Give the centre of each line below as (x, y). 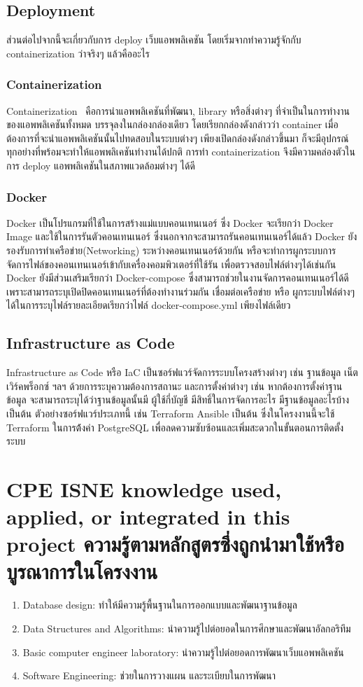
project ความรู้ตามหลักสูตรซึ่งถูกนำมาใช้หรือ (175, 544)
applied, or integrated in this (148, 516)
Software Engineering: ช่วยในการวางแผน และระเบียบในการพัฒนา (149, 675)
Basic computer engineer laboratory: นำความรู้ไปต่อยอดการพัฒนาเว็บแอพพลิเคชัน (183, 652)
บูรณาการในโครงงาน (82, 571)
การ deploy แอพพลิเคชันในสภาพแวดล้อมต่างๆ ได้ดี (101, 165)
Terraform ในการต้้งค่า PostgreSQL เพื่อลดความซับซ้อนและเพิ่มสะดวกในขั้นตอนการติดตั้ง (175, 427)
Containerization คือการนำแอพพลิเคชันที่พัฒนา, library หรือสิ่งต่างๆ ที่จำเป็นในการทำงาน (178, 110)
